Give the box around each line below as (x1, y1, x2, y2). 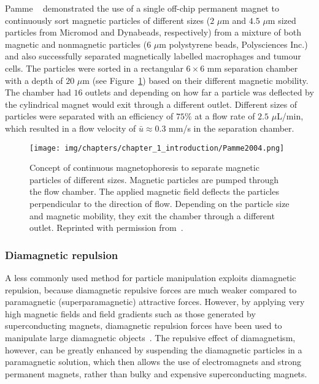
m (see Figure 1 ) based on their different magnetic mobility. (82, 73, 309, 86)
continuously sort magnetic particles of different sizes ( (5, 13, 210, 26)
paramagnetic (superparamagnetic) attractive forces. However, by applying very (5, 295, 305, 308)
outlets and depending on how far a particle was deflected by (85, 86, 314, 99)
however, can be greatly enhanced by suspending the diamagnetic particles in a (5, 343, 302, 356)
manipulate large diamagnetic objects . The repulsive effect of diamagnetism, (5, 331, 296, 344)
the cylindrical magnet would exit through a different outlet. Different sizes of (5, 97, 298, 110)
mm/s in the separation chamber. (169, 121, 294, 134)
